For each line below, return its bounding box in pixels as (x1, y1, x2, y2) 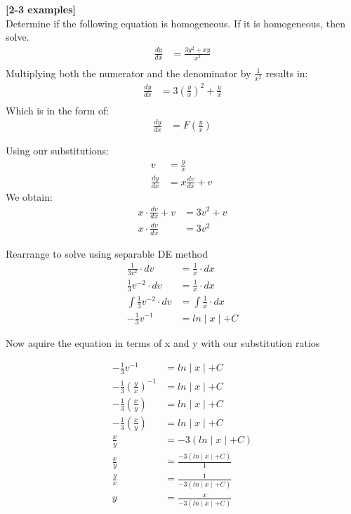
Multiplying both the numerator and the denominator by (6, 65, 251, 80)
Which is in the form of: (6, 103, 110, 117)
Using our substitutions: (6, 143, 109, 158)
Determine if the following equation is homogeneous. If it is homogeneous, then (6, 15, 345, 30)
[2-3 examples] (6, 2, 77, 16)
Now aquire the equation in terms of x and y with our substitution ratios (6, 336, 320, 350)
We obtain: (6, 190, 53, 204)
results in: (265, 65, 308, 80)
